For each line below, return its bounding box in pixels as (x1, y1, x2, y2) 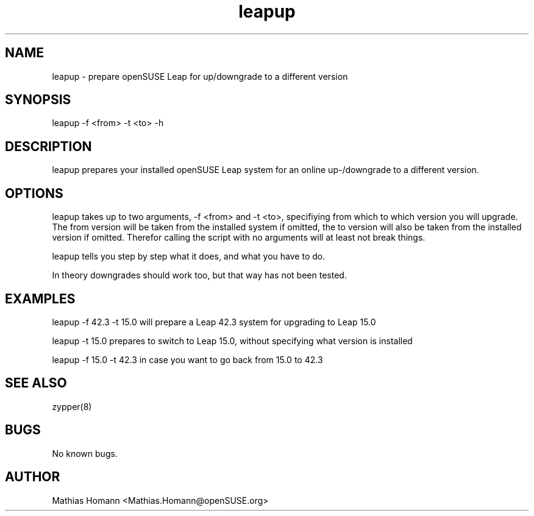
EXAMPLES (5, 291, 76, 306)
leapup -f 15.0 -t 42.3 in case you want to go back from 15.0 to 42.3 (52, 354, 323, 365)
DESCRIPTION (5, 138, 92, 154)
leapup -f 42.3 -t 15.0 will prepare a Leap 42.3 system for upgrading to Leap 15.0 (52, 316, 376, 327)
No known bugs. (52, 448, 118, 459)
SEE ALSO (5, 375, 67, 391)
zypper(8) (52, 401, 92, 412)
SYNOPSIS (5, 92, 71, 108)
